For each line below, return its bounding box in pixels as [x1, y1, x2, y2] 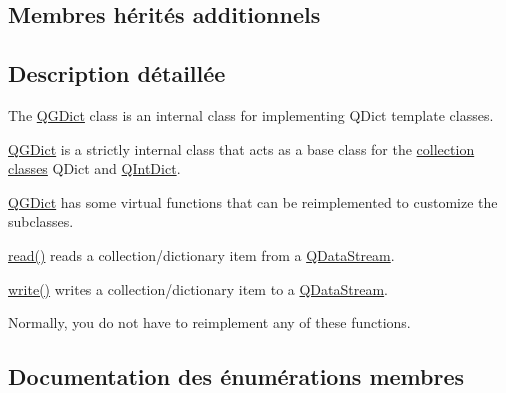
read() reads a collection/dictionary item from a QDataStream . [8, 244, 395, 265]
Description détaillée [8, 58, 226, 89]
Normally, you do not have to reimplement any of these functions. [8, 312, 411, 333]
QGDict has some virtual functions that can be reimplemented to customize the [8, 191, 498, 212]
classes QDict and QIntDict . [8, 158, 181, 179]
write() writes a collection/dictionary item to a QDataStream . [8, 278, 389, 299]
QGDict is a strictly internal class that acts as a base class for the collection [8, 138, 475, 159]
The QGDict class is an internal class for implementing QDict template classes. [8, 104, 494, 125]
